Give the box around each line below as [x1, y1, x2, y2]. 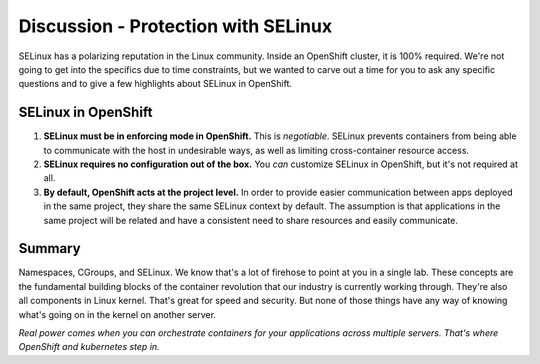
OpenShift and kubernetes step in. [18, 341, 160, 353]
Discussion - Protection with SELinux [18, 15, 333, 37]
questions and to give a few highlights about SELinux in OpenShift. [18, 78, 293, 90]
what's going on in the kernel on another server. [18, 308, 217, 320]
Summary [18, 240, 81, 257]
